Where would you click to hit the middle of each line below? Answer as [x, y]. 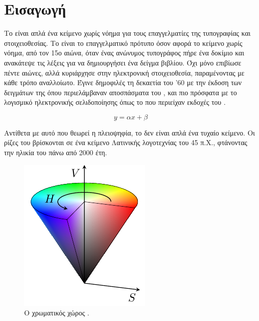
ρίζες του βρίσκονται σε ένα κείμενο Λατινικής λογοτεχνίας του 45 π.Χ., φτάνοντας [126, 142]
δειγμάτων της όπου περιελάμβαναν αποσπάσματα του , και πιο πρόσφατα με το [120, 92]
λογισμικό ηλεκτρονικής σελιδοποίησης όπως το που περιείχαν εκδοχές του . [115, 102]
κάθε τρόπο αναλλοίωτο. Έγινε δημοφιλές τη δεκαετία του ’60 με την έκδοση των [123, 82]
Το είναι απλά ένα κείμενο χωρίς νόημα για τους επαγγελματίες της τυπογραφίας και [127, 33]
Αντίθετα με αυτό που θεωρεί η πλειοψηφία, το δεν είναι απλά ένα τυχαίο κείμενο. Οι [129, 132]
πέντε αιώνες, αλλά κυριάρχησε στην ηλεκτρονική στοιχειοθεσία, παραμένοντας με [124, 72]
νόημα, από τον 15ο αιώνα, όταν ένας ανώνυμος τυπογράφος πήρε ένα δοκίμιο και [124, 53]
